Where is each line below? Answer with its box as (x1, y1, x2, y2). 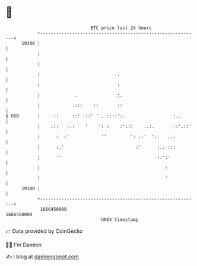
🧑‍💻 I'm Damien (5, 241, 42, 248)
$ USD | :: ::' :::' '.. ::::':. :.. (5, 113, 182, 119)
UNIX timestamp (101, 216, 139, 223)
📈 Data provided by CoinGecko (5, 227, 83, 235)
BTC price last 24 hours (90, 25, 152, 31)
